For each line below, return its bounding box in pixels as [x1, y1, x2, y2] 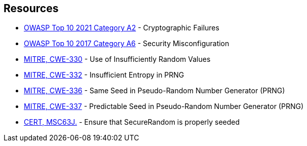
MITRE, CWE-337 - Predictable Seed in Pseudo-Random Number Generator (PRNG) [24, 102, 304, 111]
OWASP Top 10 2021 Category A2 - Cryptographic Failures [24, 23, 219, 32]
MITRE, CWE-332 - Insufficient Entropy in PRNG [24, 70, 184, 80]
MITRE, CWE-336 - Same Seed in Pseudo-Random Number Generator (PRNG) [24, 86, 285, 95]
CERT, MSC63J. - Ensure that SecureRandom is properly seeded [24, 118, 240, 127]
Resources [4, 2, 59, 15]
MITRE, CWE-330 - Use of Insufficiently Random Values [24, 55, 211, 64]
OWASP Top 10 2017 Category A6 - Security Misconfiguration [24, 39, 229, 48]
